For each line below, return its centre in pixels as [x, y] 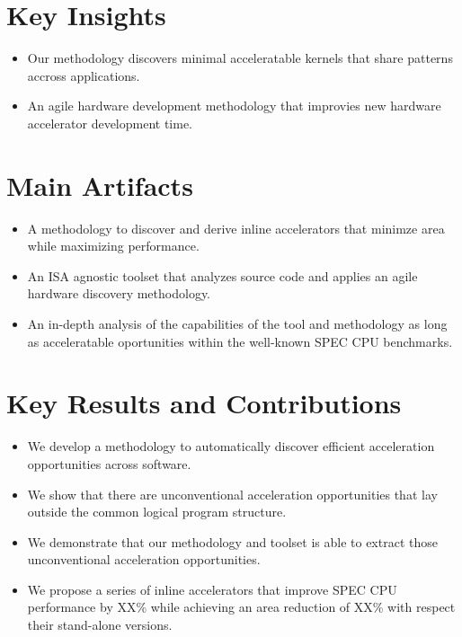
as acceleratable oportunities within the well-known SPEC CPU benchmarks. [240, 341]
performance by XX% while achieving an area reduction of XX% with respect [241, 607]
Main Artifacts [100, 185]
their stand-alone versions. [100, 625]
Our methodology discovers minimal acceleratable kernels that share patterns [240, 58]
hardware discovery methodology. [119, 293]
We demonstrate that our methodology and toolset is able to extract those [232, 541]
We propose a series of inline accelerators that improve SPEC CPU [212, 589]
